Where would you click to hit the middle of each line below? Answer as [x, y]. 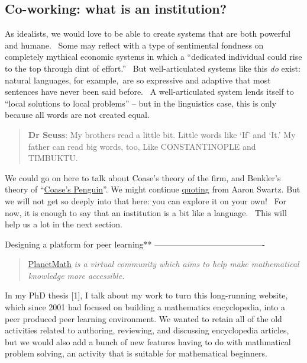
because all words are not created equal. [77, 115]
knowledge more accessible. [76, 275]
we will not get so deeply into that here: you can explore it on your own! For [146, 200]
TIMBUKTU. [53, 158]
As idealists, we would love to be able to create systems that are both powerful [148, 33]
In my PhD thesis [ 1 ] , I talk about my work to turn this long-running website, [146, 295]
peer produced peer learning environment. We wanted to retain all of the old [143, 318]
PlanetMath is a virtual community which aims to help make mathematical [164, 264]
